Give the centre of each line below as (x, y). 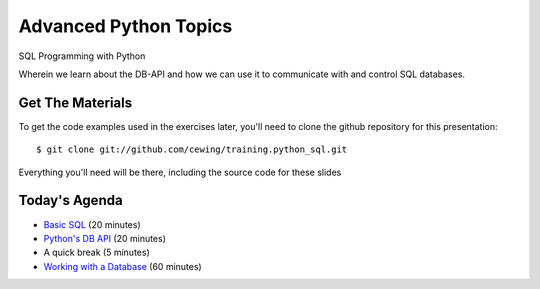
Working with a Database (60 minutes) (122, 266)
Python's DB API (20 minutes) (105, 238)
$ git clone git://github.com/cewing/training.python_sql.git (192, 149)
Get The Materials (75, 102)
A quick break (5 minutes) (96, 252)
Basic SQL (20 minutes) (92, 224)
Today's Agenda (71, 200)
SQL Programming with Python (82, 56)
